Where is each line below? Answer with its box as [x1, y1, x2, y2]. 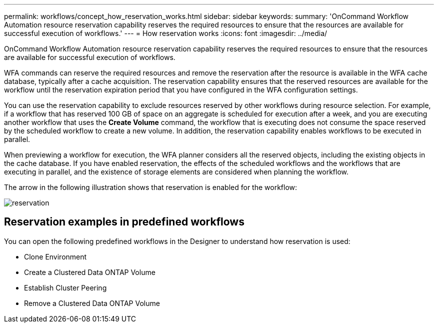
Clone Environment [24, 252, 87, 261]
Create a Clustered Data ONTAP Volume [24, 267, 155, 276]
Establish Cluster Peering [24, 283, 107, 292]
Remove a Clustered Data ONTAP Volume [24, 298, 160, 307]
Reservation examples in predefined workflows [4, 215, 244, 228]
